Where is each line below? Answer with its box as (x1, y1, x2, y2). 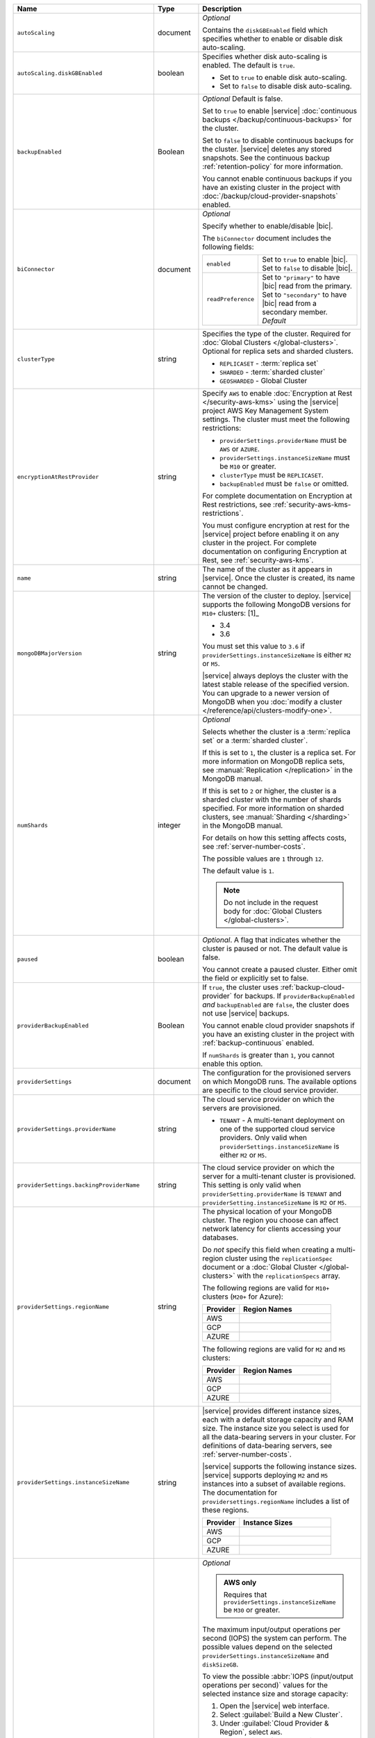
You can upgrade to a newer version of (202, 688, 330, 698)
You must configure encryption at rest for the (202, 521, 350, 530)
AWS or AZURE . (219, 444, 260, 453)
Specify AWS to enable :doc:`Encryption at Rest (202, 389, 353, 398)
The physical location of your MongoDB (202, 1207, 333, 1216)
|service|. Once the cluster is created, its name (202, 574, 356, 583)
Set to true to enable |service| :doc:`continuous (202, 106, 358, 115)
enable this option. (202, 1059, 263, 1069)
